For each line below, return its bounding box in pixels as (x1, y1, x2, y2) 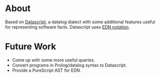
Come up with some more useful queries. (12, 57, 95, 63)
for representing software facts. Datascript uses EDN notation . (5, 24, 130, 30)
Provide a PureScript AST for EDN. (12, 67, 81, 73)
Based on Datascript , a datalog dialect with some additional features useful (5, 19, 156, 25)
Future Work (5, 41, 56, 52)
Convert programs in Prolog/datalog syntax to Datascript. (12, 62, 127, 68)
